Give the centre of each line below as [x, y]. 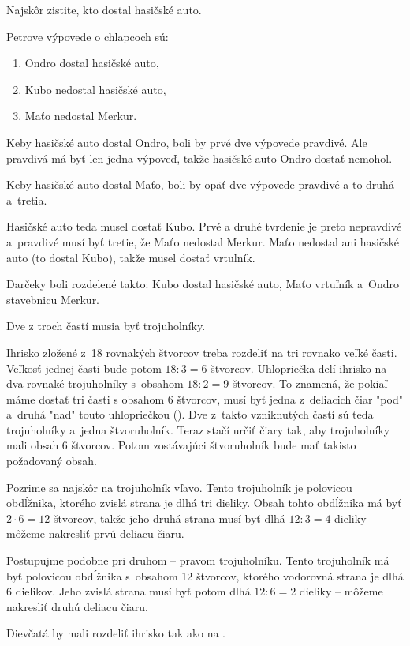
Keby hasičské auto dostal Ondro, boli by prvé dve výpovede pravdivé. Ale [187, 142]
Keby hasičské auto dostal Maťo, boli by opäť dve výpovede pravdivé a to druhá [200, 184]
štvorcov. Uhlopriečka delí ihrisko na [299, 368]
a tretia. [27, 199]
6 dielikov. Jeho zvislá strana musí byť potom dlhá [129, 591]
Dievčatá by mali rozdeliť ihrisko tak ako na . [116, 633]
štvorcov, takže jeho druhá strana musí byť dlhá [169, 518]
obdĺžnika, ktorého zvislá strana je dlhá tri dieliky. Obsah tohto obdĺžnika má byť [204, 503]
